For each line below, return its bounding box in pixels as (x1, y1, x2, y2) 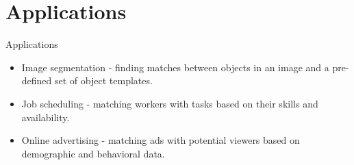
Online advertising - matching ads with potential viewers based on (21, 133, 300, 147)
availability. (21, 110, 70, 124)
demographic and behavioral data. (21, 146, 165, 160)
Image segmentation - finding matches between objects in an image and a (21, 60, 329, 74)
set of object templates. (55, 73, 153, 88)
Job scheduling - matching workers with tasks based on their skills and (21, 96, 318, 110)
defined (21, 73, 52, 88)
